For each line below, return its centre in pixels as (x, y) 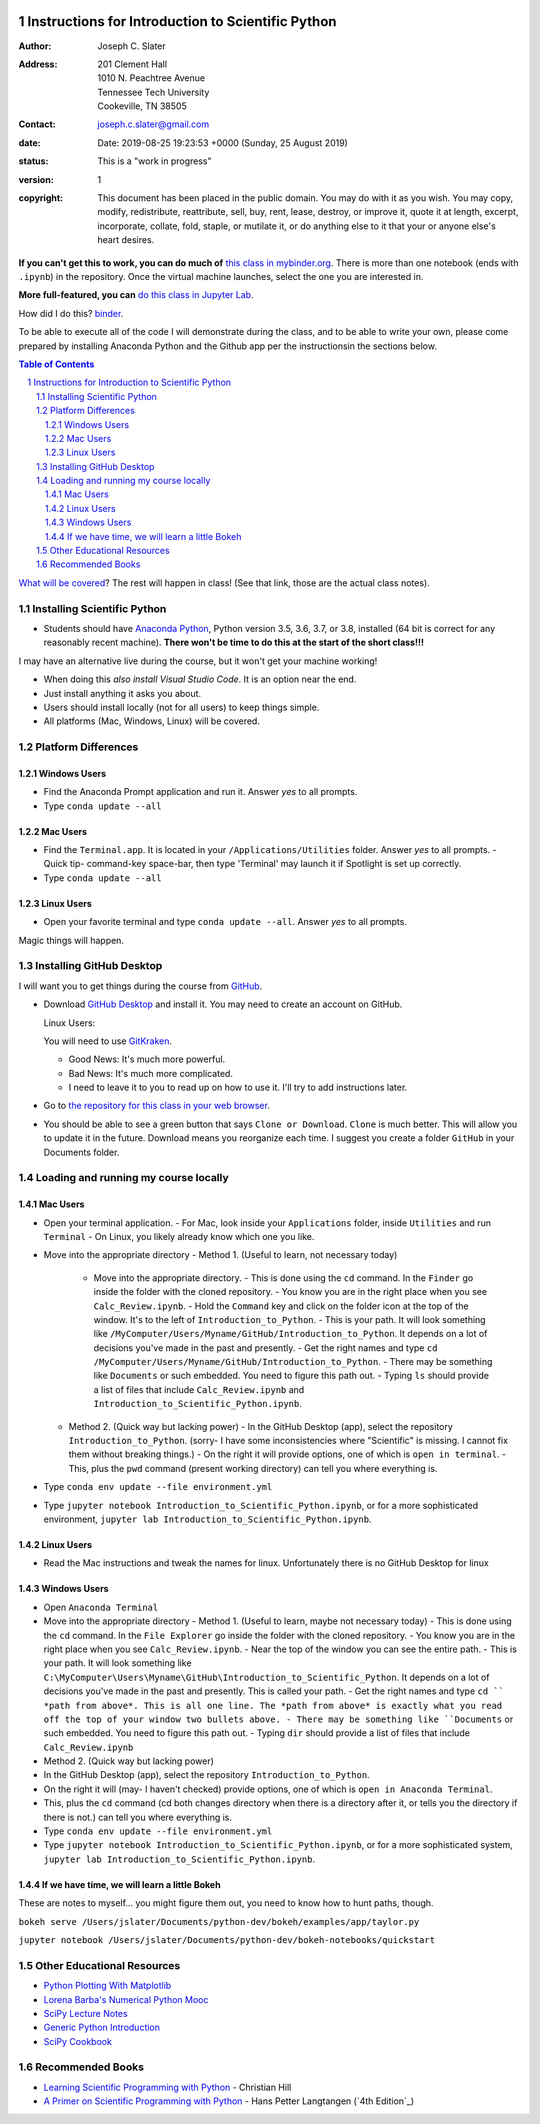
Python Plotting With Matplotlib (107, 1986)
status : (33, 161)
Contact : (37, 124)
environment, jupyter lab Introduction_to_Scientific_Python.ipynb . (207, 1519)
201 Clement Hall (132, 64)
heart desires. (126, 240)
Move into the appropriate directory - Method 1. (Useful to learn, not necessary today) (220, 1255)
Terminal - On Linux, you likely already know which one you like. (179, 1236)
